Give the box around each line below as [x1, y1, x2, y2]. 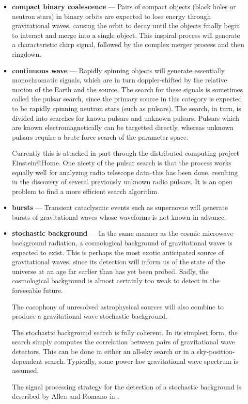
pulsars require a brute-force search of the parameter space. [12, 131, 188, 142]
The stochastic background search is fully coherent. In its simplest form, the [12, 327, 238, 337]
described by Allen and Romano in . [12, 391, 120, 401]
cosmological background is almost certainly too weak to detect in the [12, 275, 219, 286]
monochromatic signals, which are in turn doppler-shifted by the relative [12, 75, 227, 85]
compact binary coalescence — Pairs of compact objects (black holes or [12, 1, 236, 11]
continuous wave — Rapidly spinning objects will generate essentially [12, 65, 225, 75]
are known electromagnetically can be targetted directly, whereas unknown [12, 122, 234, 132]
